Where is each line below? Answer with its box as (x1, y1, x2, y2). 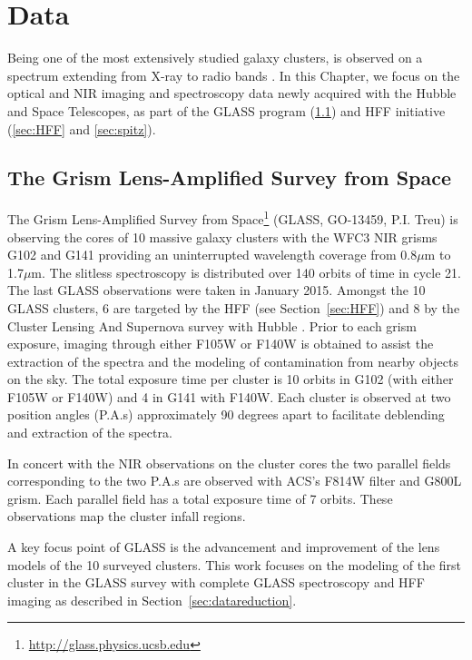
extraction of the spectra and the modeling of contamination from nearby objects (7, 351, 458, 370)
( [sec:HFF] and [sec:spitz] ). (7, 119, 156, 138)
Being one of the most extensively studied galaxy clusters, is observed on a (7, 48, 423, 67)
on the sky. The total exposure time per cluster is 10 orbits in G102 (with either (7, 369, 454, 389)
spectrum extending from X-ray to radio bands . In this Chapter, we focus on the (7, 65, 460, 84)
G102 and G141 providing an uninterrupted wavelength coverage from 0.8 (7, 245, 418, 264)
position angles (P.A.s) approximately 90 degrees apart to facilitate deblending (7, 405, 445, 424)
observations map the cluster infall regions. (7, 507, 246, 526)
